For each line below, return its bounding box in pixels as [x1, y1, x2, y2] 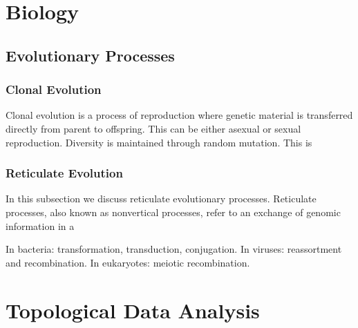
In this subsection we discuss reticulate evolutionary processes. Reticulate [6, 191, 317, 206]
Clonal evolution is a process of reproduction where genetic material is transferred [6, 108, 353, 122]
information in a [6, 218, 75, 233]
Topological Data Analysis [6, 296, 260, 324]
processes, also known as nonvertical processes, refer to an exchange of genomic [6, 204, 341, 219]
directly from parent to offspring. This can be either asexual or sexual [6, 121, 301, 135]
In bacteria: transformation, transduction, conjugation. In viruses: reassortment [6, 242, 342, 256]
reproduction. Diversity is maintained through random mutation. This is [6, 135, 312, 149]
